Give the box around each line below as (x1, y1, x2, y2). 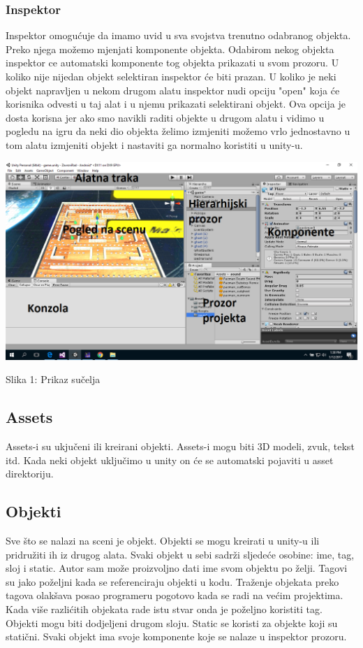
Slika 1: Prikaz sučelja (6, 372, 101, 387)
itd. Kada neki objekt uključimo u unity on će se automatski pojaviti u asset (6, 452, 334, 467)
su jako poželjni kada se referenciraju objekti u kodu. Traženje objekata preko (6, 574, 339, 589)
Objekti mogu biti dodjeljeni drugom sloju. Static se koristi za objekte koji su (6, 615, 338, 630)
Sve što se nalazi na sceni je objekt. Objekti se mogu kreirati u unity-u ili (6, 533, 320, 547)
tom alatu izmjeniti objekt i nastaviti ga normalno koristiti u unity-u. (6, 137, 303, 152)
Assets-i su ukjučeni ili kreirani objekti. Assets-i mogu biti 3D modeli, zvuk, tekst (6, 438, 355, 453)
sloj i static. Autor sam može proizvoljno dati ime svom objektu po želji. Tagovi (6, 561, 348, 575)
